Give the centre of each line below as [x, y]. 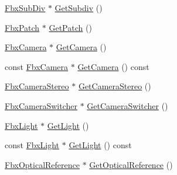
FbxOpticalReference [42, 164]
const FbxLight [32, 145]
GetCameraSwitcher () [127, 105]
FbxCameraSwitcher [41, 105]
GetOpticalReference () [131, 164]
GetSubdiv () [79, 8]
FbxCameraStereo [37, 86]
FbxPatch [22, 27]
